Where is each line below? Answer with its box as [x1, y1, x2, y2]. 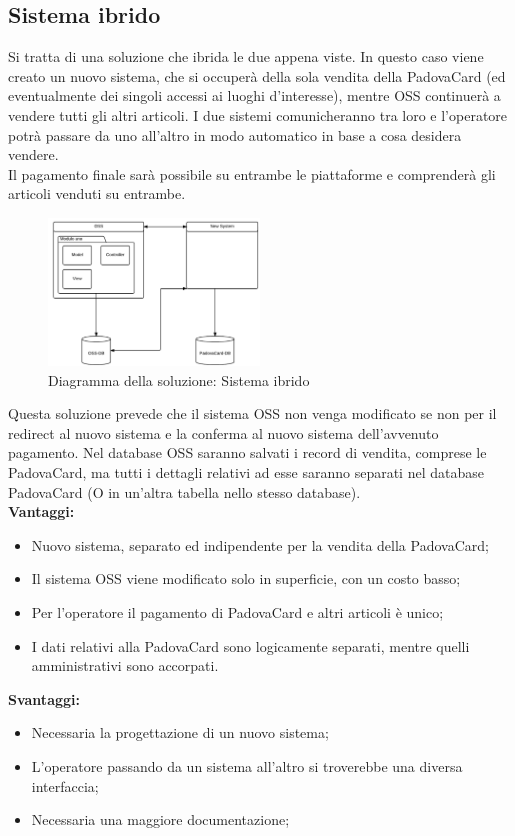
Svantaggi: [8, 688, 80, 709]
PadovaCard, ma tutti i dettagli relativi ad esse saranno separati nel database [8, 461, 484, 482]
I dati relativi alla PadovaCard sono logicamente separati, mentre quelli [31, 635, 470, 656]
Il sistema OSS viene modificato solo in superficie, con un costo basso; [31, 568, 461, 589]
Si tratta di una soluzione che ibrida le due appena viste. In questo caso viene [8, 46, 484, 67]
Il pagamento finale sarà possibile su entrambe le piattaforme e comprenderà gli [8, 163, 496, 184]
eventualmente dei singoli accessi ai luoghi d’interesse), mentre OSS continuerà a [8, 85, 501, 106]
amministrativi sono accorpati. [31, 655, 219, 676]
